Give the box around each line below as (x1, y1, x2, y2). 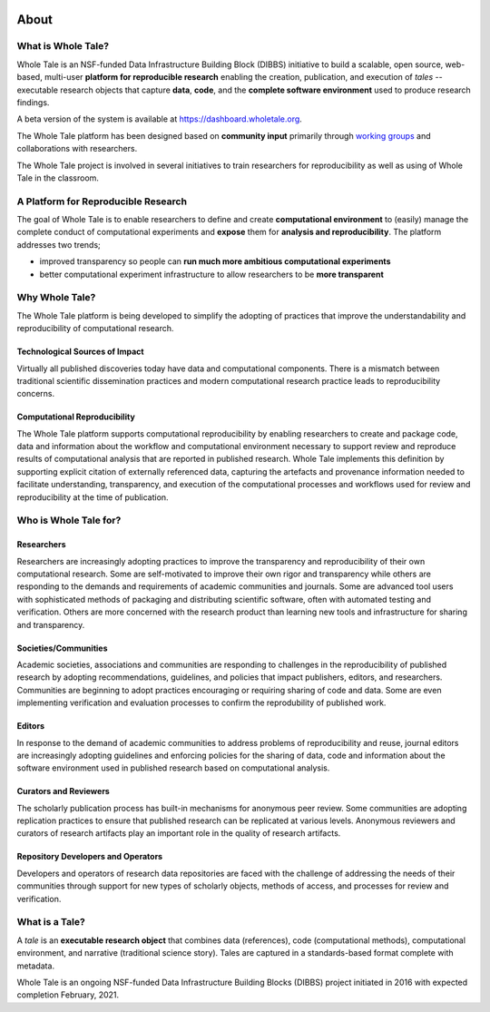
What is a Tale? (16, 916, 85, 928)
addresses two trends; (16, 239, 102, 250)
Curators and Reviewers (16, 786, 111, 797)
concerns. (16, 388, 55, 399)
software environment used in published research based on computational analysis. (16, 762, 330, 773)
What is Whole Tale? (16, 40, 109, 53)
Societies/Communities (16, 643, 108, 653)
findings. (16, 96, 50, 108)
